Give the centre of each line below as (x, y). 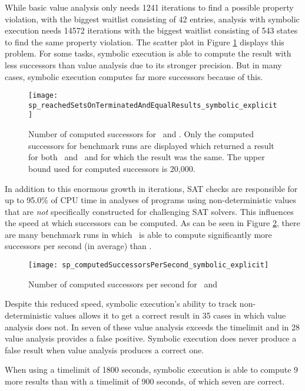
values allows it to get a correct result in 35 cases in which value (170, 315)
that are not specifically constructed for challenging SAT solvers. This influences (149, 211)
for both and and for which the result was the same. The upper (147, 157)
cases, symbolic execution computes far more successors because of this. (134, 76)
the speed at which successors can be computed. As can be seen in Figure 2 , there (152, 223)
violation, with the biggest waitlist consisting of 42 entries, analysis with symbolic (152, 19)
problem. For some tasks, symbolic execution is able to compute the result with (148, 53)
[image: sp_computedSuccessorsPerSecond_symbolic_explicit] (149, 265)
